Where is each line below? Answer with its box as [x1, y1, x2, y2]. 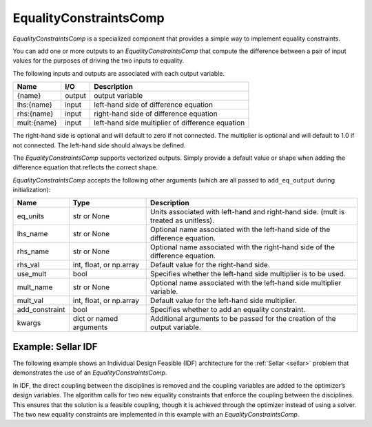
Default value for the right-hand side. [149, 260, 270, 270]
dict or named [72, 314, 118, 324]
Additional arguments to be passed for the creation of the [149, 314, 337, 324]
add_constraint [17, 305, 65, 315]
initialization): [12, 186, 51, 194]
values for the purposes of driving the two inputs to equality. [12, 56, 185, 65]
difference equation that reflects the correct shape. [12, 163, 158, 171]
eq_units [17, 211, 45, 221]
